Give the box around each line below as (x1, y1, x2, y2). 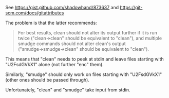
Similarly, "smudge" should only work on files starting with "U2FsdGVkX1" (5, 71, 162, 77)
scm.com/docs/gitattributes (5, 10, 64, 16)
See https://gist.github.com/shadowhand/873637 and (5, 5, 119, 10)
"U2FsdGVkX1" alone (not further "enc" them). (5, 62, 104, 67)
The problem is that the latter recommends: (5, 20, 97, 26)
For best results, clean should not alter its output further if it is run (17, 30, 158, 35)
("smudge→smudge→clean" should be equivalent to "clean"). (17, 46, 149, 52)
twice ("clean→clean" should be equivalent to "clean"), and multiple (17, 35, 162, 41)
